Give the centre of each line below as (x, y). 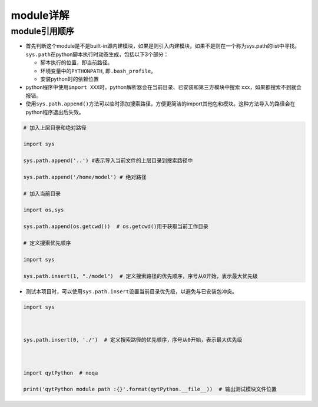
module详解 (40, 15)
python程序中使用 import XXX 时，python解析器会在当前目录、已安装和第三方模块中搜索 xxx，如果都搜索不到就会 (163, 87)
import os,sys (44, 210)
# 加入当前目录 (42, 193)
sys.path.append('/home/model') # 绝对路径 (85, 177)
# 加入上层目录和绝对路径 (55, 128)
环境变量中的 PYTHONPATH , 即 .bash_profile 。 (98, 71)
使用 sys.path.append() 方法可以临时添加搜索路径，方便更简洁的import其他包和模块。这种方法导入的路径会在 (160, 104)
